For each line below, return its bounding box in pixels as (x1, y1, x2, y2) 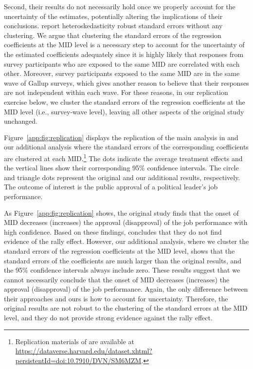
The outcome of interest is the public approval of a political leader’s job (4, 182, 218, 192)
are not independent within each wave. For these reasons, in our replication (4, 87, 228, 97)
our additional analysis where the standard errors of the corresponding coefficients (4, 142, 249, 152)
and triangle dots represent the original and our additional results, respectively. (4, 172, 240, 182)
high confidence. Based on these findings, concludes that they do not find (4, 226, 222, 237)
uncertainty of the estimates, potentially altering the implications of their (4, 11, 223, 21)
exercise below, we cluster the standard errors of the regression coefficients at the (4, 96, 245, 107)
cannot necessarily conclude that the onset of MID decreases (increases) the (4, 274, 230, 284)
